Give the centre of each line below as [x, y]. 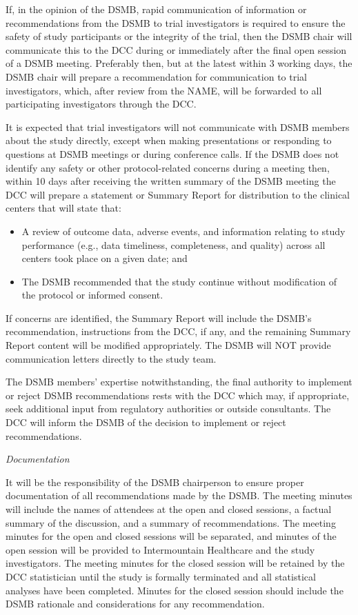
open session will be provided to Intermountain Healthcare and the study [160, 549]
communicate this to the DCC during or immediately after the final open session [176, 49]
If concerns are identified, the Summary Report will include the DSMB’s [159, 317]
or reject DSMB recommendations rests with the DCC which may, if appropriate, [178, 395]
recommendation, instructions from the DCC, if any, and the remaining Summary [178, 331]
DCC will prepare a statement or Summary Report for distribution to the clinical [178, 194]
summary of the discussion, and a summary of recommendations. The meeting [171, 522]
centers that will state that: [63, 208]
